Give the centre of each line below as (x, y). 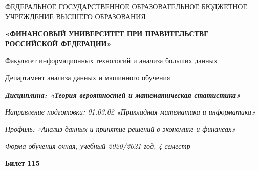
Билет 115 (23, 163)
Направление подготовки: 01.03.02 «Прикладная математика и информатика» (130, 112)
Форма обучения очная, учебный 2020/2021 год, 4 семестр (98, 146)
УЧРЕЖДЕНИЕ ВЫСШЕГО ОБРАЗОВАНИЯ (75, 16)
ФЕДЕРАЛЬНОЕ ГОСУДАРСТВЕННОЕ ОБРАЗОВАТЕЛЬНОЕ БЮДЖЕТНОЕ (126, 6)
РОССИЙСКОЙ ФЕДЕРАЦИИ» (58, 43)
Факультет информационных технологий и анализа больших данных (111, 60)
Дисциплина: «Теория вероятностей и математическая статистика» (123, 94)
